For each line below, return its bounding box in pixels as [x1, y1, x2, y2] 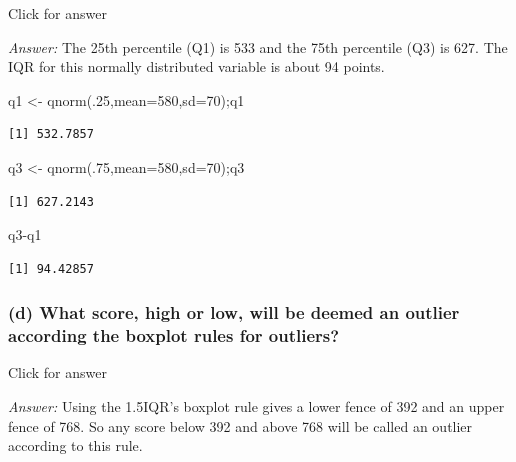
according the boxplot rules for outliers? [8, 323, 340, 348]
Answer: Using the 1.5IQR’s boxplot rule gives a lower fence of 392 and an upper [8, 396, 505, 417]
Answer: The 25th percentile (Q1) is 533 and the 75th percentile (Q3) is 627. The [8, 36, 508, 57]
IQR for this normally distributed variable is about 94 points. [8, 56, 385, 77]
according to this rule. [8, 435, 143, 456]
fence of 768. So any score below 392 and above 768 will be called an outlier [8, 415, 473, 436]
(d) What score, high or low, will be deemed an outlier [8, 300, 460, 325]
